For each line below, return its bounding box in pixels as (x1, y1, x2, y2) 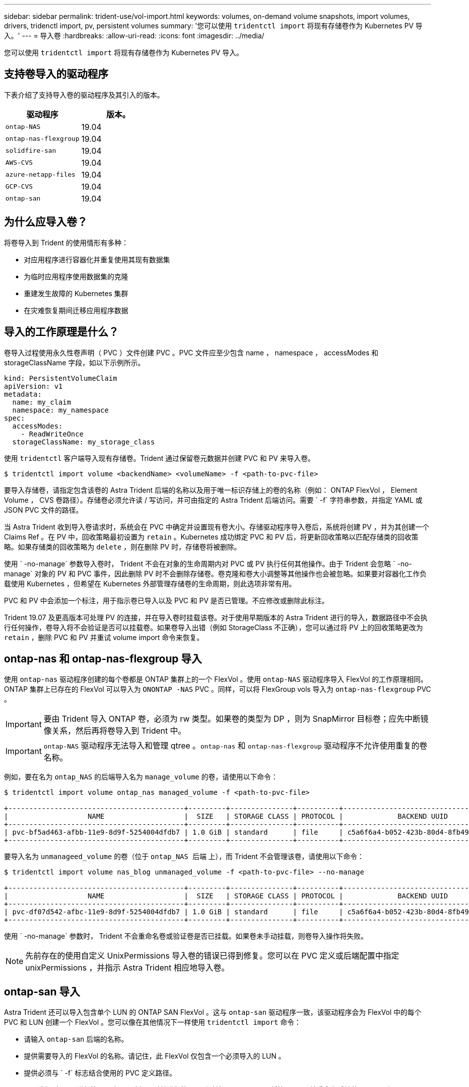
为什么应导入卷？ (4, 216, 87, 228)
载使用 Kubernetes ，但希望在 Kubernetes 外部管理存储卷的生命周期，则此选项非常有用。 (4, 579, 296, 588)
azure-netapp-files (5, 171, 76, 179)
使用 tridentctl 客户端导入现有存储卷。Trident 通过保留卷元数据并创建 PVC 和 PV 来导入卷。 (4, 453, 315, 462)
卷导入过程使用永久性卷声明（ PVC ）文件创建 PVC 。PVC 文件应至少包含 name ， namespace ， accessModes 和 (4, 348, 379, 357)
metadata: (4, 390, 42, 398)
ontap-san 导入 (4, 985, 80, 998)
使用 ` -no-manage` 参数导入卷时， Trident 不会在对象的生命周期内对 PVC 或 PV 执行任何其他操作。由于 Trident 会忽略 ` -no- (4, 559, 412, 568)
